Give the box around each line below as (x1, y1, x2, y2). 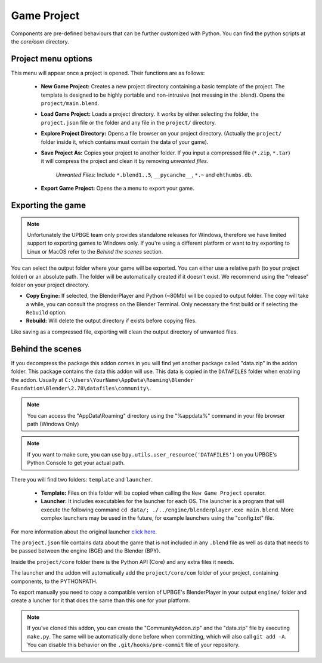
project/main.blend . (41, 100, 100, 107)
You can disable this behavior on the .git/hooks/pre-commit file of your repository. (27, 641, 240, 648)
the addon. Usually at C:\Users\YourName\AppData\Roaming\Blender (11, 376, 194, 383)
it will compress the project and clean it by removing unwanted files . (41, 158, 209, 165)
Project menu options (11, 54, 92, 64)
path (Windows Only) (27, 421, 79, 428)
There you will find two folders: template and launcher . (11, 476, 153, 483)
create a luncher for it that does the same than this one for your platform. (11, 597, 190, 604)
